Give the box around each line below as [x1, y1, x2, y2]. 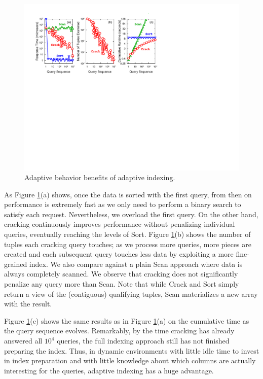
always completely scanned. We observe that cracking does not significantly [4, 268, 238, 279]
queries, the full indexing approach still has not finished [57, 335, 230, 346]
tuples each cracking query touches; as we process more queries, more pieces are [4, 238, 251, 249]
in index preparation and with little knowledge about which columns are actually [4, 355, 256, 366]
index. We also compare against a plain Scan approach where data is [29, 258, 243, 269]
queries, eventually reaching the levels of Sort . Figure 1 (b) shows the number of [4, 229, 251, 239]
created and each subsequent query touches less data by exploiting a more [4, 249, 234, 259]
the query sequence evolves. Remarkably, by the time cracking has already [4, 325, 235, 336]
